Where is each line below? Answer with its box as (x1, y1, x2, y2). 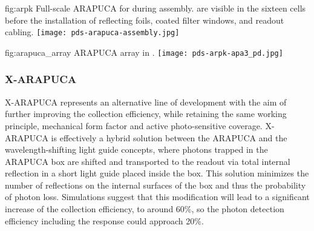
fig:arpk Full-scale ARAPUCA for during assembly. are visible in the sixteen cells (5, 2, 306, 14)
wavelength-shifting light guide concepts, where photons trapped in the (5, 143, 268, 156)
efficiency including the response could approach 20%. (5, 214, 204, 227)
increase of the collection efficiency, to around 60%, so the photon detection (5, 203, 284, 215)
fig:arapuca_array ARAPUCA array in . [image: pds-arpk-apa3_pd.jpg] (5, 45, 283, 58)
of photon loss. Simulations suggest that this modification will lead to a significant (5, 190, 310, 203)
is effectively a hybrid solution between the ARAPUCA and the (51, 131, 287, 144)
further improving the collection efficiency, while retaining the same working (5, 107, 287, 120)
